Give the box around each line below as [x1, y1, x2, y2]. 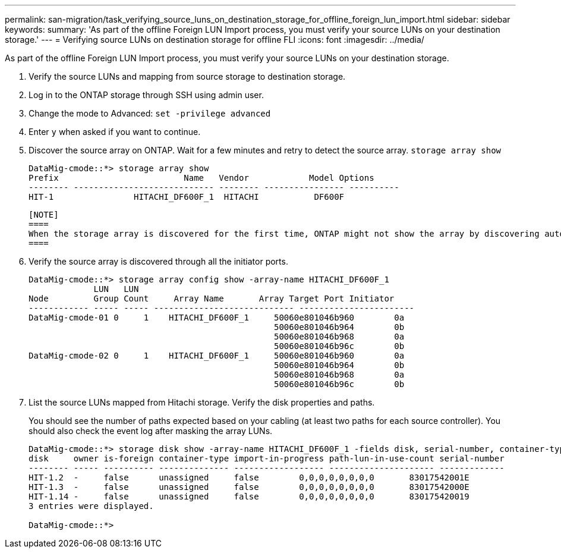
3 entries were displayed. [29, 501, 154, 511]
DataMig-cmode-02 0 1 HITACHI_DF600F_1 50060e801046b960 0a [29, 351, 405, 360]
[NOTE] [29, 210, 59, 219]
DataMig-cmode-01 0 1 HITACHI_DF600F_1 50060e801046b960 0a [29, 313, 405, 322]
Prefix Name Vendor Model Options [29, 173, 374, 183]
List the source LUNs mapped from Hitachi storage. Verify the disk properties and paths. [29, 397, 375, 407]
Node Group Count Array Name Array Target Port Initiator [29, 294, 395, 303]
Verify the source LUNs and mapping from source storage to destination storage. [29, 71, 346, 81]
